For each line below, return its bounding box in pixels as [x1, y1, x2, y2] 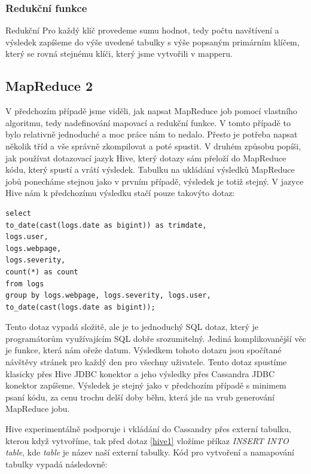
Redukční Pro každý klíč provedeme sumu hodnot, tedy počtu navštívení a [5, 24, 279, 36]
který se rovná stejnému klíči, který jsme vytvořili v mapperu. [5, 47, 233, 60]
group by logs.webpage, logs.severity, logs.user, [5, 291, 211, 300]
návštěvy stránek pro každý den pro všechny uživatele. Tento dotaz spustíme [5, 356, 287, 368]
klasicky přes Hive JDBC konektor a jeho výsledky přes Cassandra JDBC [5, 367, 275, 380]
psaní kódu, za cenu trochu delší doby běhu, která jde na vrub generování [5, 390, 275, 403]
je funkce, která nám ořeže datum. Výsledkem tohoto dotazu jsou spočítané [5, 344, 282, 356]
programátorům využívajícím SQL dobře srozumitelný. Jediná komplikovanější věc [5, 332, 306, 344]
